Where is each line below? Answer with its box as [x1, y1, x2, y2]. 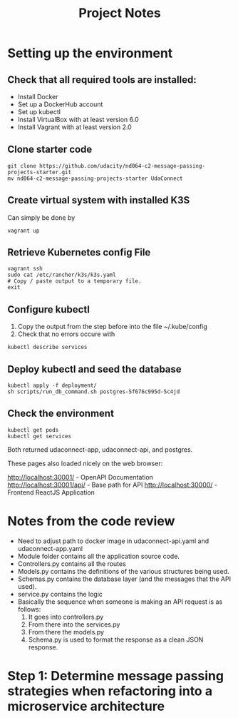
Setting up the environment [7, 45, 173, 61]
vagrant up [7, 227, 40, 234]
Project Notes [78, 5, 162, 21]
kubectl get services [7, 433, 72, 440]
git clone [7, 162, 37, 169]
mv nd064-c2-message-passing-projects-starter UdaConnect [7, 175, 183, 182]
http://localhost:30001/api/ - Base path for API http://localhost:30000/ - [7, 480, 218, 489]
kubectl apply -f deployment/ [7, 382, 98, 390]
